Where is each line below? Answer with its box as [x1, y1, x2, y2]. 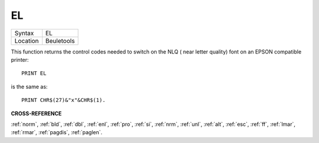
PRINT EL [21, 70, 47, 77]
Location [14, 36, 39, 45]
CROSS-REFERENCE [11, 109, 62, 117]
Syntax [14, 29, 34, 37]
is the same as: [11, 83, 48, 90]
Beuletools [45, 36, 75, 45]
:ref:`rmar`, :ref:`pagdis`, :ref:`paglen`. [11, 129, 103, 136]
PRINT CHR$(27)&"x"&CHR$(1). [21, 97, 106, 104]
